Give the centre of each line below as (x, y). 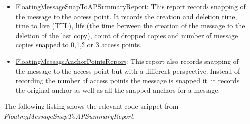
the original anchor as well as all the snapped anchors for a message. (118, 90)
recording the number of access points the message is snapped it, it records (127, 80)
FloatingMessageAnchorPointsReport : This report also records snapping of (127, 61)
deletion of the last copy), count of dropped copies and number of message (127, 35)
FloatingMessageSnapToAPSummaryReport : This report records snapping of (130, 6)
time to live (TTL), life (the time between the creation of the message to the (130, 26)
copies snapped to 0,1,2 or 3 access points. (79, 45)
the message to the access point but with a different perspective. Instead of (128, 71)
